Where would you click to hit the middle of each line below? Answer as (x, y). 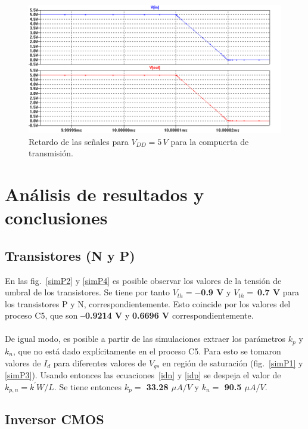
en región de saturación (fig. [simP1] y (233, 362)
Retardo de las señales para (79, 141)
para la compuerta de (210, 141)
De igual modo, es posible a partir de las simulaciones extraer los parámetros (145, 339)
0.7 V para (279, 292)
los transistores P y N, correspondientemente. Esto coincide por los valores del (148, 303)
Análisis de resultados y (105, 194)
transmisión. (51, 153)
